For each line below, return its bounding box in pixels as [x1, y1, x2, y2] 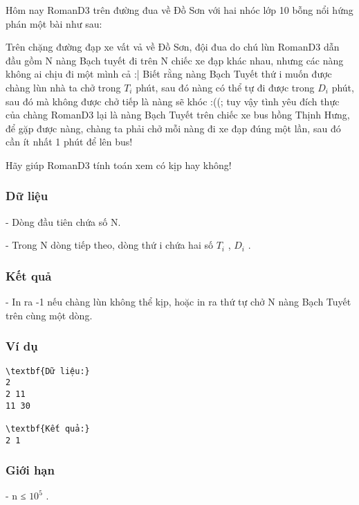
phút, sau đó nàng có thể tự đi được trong [136, 80, 315, 94]
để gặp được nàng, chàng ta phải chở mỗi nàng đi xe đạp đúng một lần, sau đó [6, 121, 341, 135]
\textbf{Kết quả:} [6, 423, 90, 434]
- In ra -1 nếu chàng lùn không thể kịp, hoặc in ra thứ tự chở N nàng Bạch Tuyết [6, 294, 351, 309]
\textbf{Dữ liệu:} [6, 366, 90, 376]
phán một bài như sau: [6, 16, 102, 30]
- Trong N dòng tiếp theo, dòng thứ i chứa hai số [6, 238, 213, 252]
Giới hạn [6, 461, 55, 479]
